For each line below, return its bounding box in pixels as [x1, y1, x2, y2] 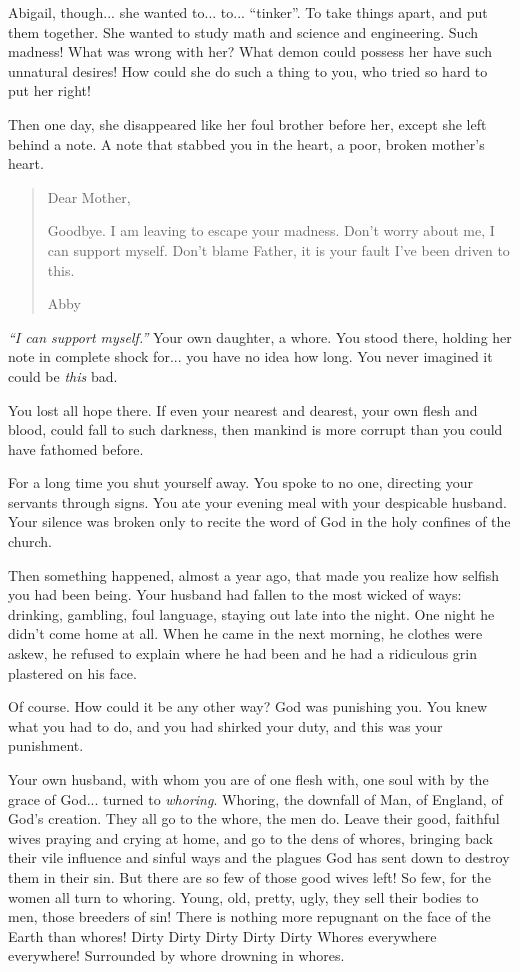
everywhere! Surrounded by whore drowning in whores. [8, 945, 345, 966]
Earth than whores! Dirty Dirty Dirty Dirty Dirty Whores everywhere [8, 925, 437, 946]
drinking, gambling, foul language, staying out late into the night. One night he [8, 603, 495, 624]
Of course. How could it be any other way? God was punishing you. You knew [8, 696, 488, 717]
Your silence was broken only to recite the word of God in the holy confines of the [8, 511, 511, 532]
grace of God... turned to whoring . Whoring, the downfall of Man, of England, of [8, 788, 503, 809]
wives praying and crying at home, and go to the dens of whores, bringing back [8, 827, 493, 848]
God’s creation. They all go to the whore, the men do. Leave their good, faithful [8, 808, 500, 829]
